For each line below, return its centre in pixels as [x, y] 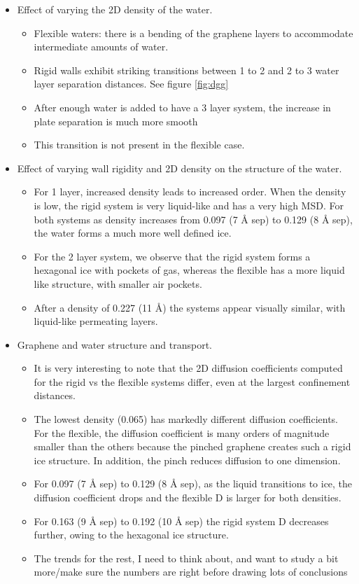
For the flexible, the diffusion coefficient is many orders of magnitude [182, 432]
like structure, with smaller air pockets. [118, 283]
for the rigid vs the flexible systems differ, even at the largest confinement [192, 381]
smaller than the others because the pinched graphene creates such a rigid [192, 446]
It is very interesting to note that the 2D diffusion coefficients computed [188, 368]
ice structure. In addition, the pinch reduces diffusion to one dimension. [187, 460]
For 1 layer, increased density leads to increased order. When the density [190, 192]
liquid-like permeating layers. [96, 321]
